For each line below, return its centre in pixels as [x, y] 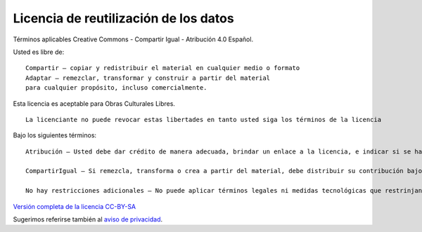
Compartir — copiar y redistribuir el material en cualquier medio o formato [163, 68]
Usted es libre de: [39, 52]
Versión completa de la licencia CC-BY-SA [75, 206]
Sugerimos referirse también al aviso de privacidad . [88, 219]
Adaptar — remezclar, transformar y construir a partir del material [148, 78]
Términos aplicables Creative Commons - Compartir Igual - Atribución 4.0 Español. [133, 39]
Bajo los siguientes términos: [55, 135]
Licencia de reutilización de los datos [124, 18]
